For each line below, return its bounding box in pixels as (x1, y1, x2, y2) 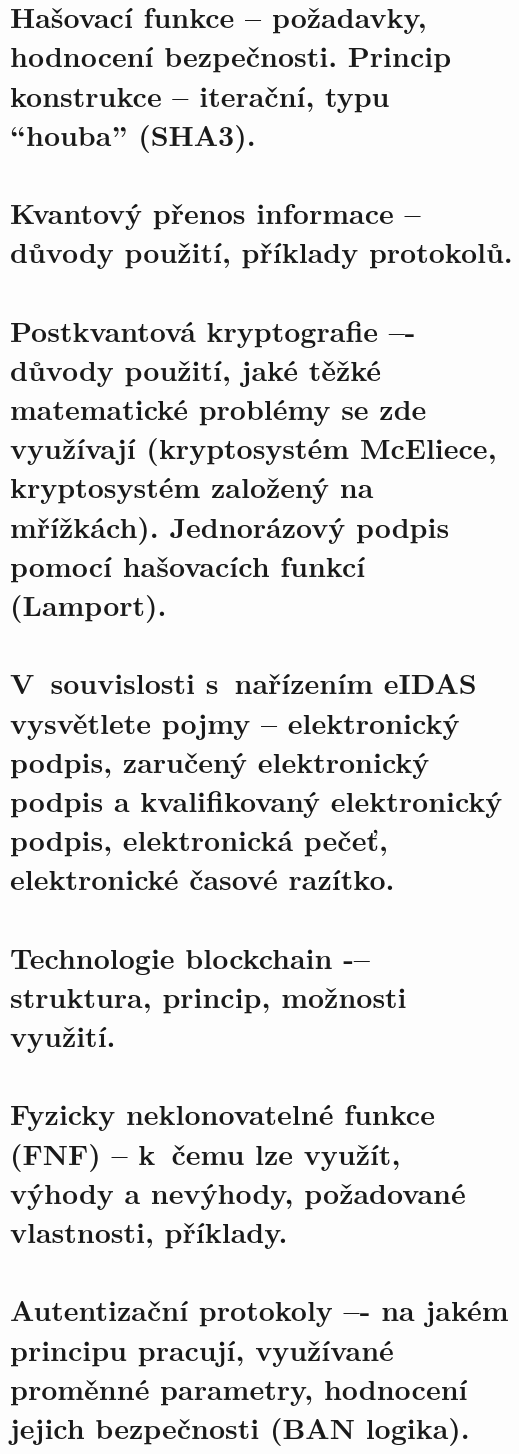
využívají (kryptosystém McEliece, (10, 427, 497, 468)
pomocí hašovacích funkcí (10, 544, 366, 585)
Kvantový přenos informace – (10, 192, 421, 233)
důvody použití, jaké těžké (10, 348, 382, 389)
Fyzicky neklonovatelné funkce (10, 1093, 435, 1134)
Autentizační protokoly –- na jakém (10, 1289, 509, 1330)
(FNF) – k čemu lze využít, (10, 1132, 401, 1173)
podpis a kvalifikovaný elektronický (10, 779, 503, 820)
